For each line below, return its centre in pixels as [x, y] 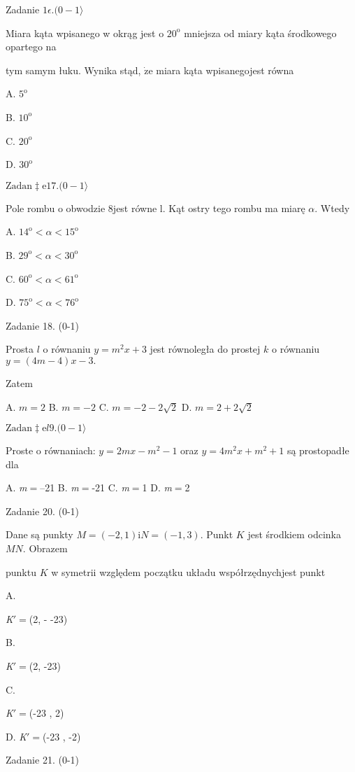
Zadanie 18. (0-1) [42, 325]
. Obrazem [45, 548]
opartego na [31, 47]
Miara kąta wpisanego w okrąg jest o [85, 33]
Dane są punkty [39, 534]
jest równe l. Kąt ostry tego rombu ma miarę [209, 208]
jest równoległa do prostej [205, 349]
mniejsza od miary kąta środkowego [260, 33]
